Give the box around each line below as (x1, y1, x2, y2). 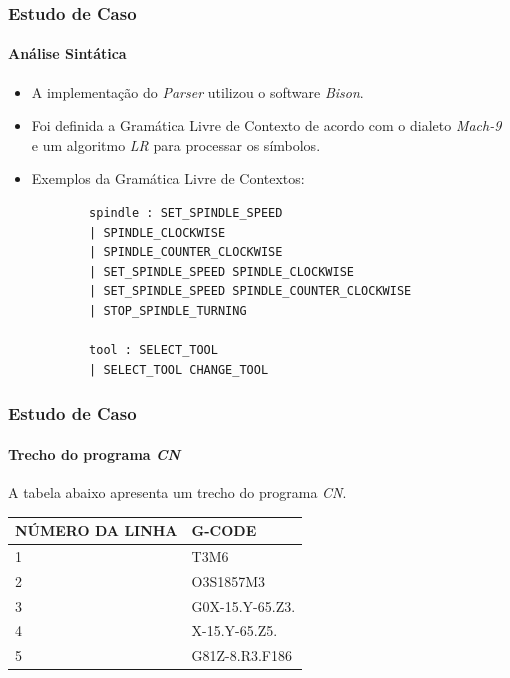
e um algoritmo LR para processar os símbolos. (31, 134, 321, 155)
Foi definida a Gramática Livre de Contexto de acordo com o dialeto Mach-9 (31, 115, 502, 136)
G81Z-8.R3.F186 (191, 645, 292, 666)
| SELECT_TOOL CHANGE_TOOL (89, 362, 269, 377)
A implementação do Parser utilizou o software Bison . (31, 81, 364, 102)
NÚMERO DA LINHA (15, 520, 178, 541)
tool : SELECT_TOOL (89, 343, 218, 358)
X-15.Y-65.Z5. (191, 620, 278, 641)
